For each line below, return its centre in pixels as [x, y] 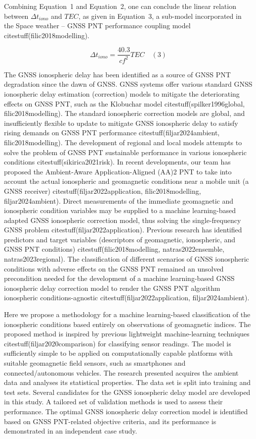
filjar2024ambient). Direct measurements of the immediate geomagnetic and [119, 200]
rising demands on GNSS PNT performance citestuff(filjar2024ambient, [112, 133]
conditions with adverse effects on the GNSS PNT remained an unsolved [114, 268]
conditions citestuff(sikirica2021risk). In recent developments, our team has [117, 162]
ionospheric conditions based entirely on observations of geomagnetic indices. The [128, 324]
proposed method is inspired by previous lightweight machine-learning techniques [127, 334]
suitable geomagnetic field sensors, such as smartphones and [95, 363]
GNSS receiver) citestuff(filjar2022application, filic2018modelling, [103, 191]
